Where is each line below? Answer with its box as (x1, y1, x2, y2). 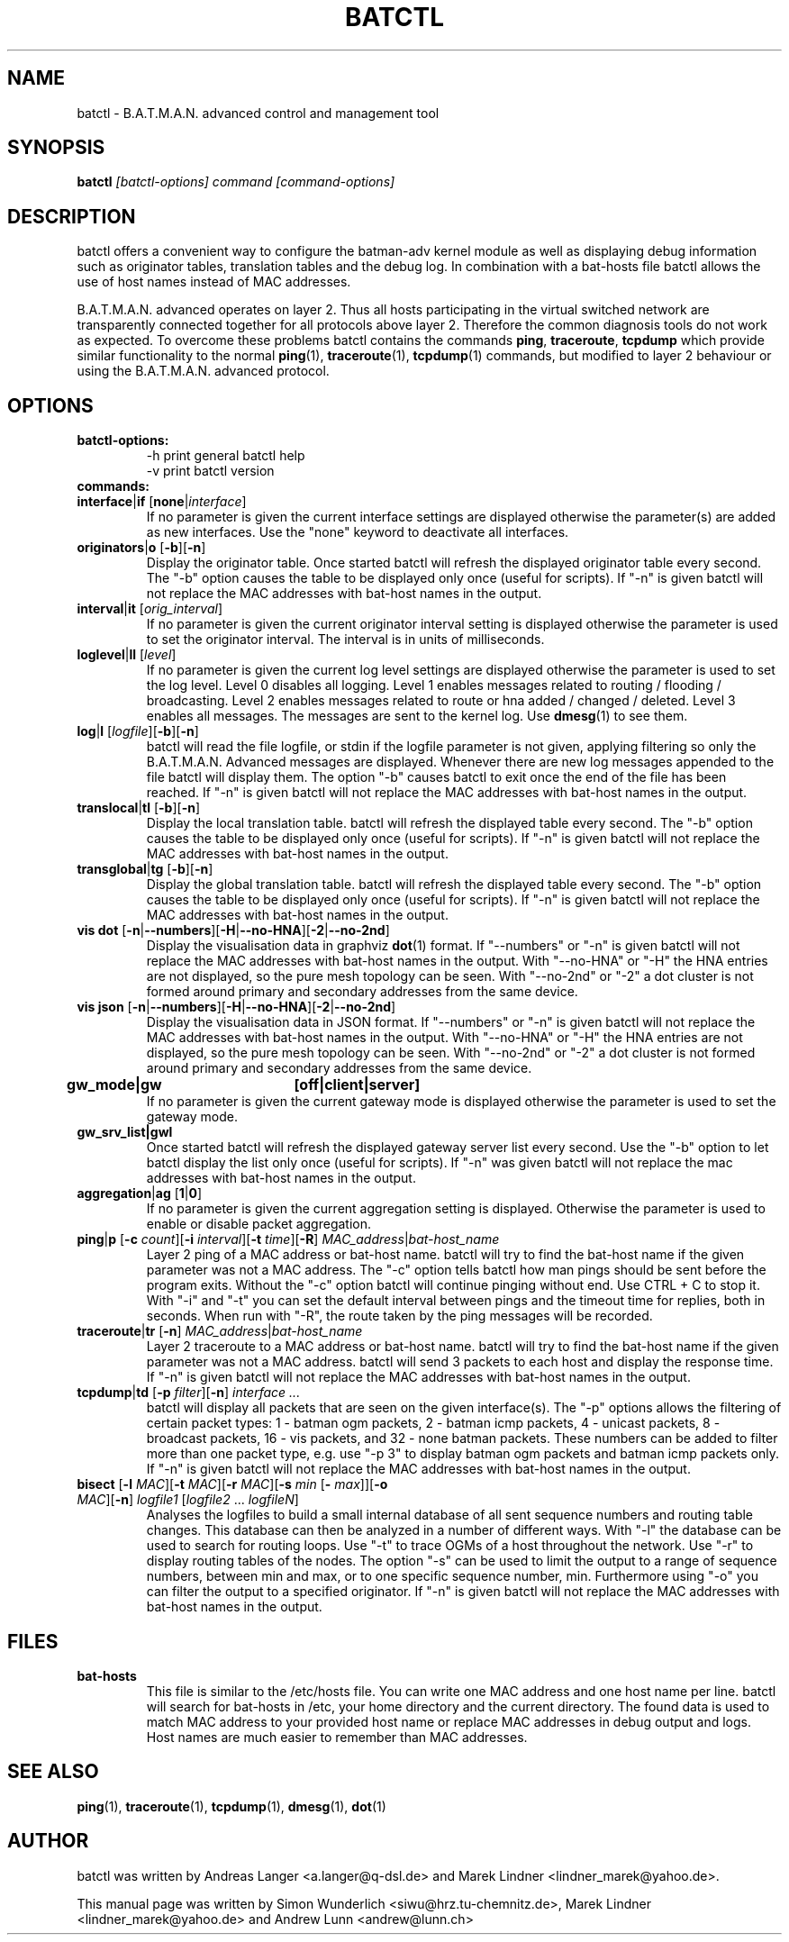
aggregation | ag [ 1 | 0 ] (77, 1185, 203, 1202)
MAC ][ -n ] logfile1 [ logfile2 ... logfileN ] (77, 1492, 299, 1508)
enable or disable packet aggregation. (146, 1216, 372, 1232)
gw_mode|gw (67, 1075, 162, 1094)
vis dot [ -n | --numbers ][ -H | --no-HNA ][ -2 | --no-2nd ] (77, 922, 390, 939)
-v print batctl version (146, 463, 275, 479)
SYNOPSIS (7, 136, 105, 159)
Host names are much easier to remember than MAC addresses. (146, 1729, 528, 1745)
